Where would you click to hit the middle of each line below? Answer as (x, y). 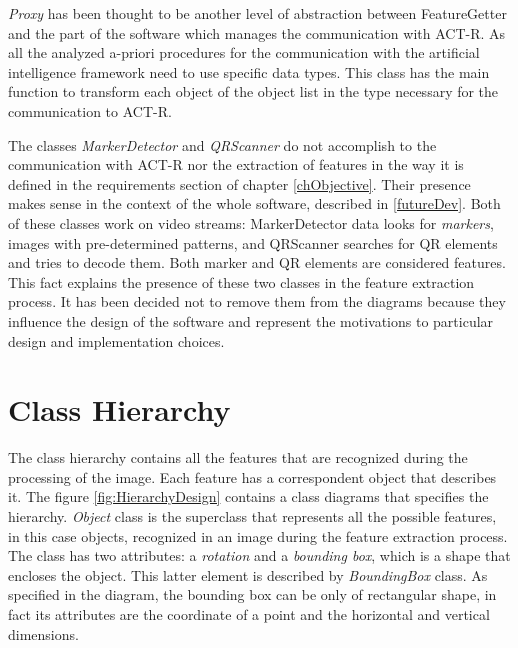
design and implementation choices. (116, 340)
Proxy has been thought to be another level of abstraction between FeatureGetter (257, 13)
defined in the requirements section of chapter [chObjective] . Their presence (239, 183)
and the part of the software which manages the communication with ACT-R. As (257, 32)
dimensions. (43, 633)
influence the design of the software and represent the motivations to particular (251, 320)
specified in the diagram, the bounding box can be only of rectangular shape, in (252, 594)
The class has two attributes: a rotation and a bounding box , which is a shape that (259, 555)
